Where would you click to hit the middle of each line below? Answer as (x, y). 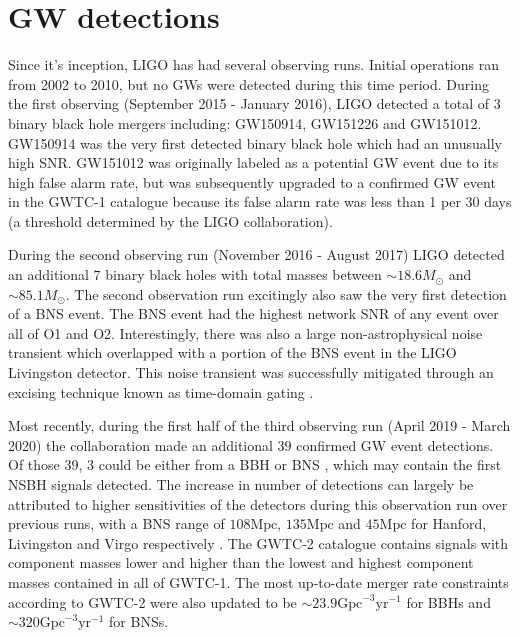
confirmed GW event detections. (395, 444)
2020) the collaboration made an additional (140, 444)
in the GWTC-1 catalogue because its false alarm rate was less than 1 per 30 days (260, 201)
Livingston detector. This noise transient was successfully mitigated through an (251, 372)
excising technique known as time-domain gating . (161, 391)
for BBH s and (448, 601)
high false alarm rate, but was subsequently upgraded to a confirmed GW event (252, 181)
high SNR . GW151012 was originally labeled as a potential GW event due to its (253, 162)
